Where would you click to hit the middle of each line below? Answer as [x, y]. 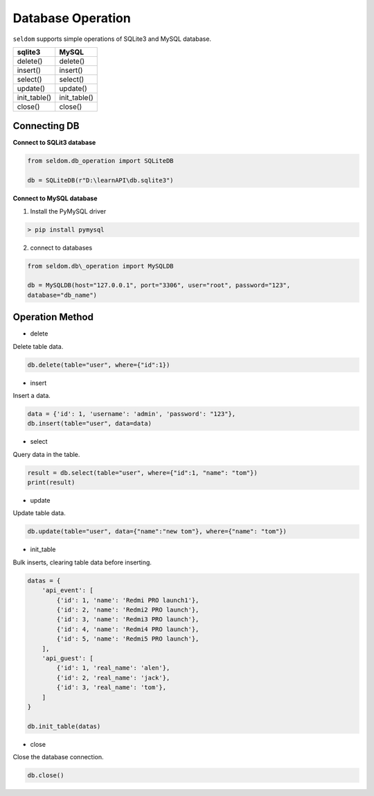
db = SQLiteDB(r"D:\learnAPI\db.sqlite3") [100, 181]
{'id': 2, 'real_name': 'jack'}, [113, 677]
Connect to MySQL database [55, 198]
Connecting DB [46, 126]
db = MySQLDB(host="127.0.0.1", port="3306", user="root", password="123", [159, 285]
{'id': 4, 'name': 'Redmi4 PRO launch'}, [128, 629]
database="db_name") [62, 295]
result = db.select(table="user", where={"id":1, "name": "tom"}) [142, 473]
